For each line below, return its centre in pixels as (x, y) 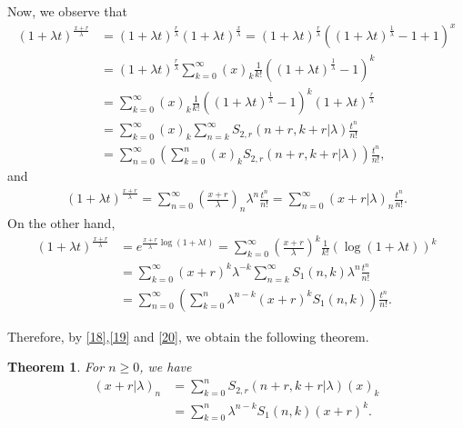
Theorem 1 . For (56, 367)
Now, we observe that (67, 11)
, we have (166, 367)
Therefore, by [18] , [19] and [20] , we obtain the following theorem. (188, 336)
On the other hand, (61, 223)
